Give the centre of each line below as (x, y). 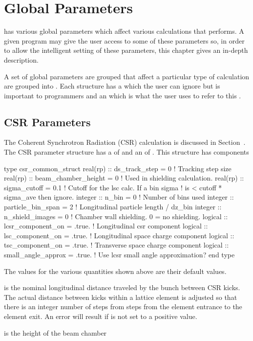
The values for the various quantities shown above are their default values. (115, 271)
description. (21, 59)
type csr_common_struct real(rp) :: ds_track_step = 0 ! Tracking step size (118, 168)
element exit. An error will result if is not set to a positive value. (101, 316)
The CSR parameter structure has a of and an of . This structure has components (126, 152)
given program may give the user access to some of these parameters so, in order (124, 40)
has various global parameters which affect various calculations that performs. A (124, 31)
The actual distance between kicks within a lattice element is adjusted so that (121, 297)
